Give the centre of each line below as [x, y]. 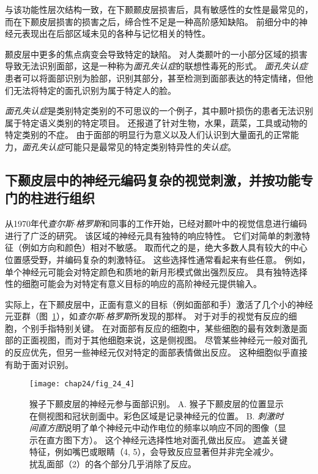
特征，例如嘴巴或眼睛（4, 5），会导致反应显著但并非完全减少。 [154, 452]
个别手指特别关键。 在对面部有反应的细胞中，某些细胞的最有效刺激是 [160, 328]
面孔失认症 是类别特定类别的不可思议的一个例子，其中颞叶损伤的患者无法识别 [159, 111]
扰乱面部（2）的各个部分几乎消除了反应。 [113, 463]
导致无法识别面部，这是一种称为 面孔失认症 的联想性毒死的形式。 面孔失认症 [156, 66]
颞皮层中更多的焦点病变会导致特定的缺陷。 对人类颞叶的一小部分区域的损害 [156, 54]
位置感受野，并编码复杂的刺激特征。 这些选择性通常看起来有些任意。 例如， [158, 259]
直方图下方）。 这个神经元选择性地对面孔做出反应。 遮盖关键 [167, 439]
